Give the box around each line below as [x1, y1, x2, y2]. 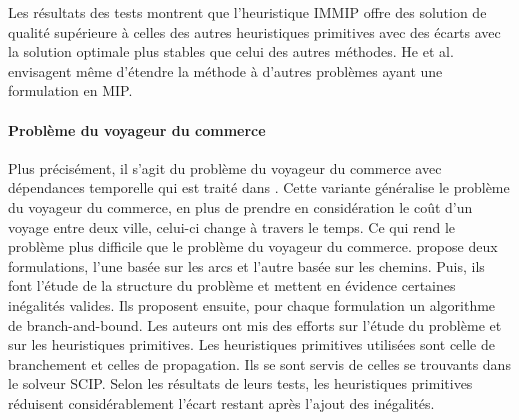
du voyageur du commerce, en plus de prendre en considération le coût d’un [8, 196, 473, 217]
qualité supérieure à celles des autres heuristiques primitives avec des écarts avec [8, 21, 501, 42]
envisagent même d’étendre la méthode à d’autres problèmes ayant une [8, 60, 443, 81]
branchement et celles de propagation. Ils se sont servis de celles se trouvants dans [8, 353, 511, 374]
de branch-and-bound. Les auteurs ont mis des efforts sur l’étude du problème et [8, 314, 502, 335]
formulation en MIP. [8, 80, 133, 101]
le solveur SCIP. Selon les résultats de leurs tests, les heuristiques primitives [8, 373, 473, 394]
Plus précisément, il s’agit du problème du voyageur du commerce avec [8, 157, 442, 178]
